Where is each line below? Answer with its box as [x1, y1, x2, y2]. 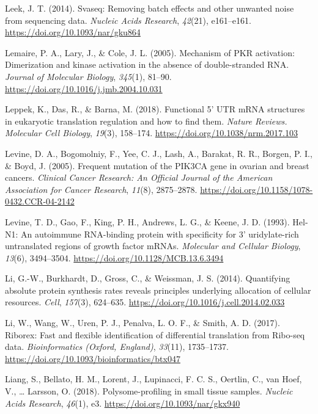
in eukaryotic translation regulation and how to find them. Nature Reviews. [5, 114, 287, 127]
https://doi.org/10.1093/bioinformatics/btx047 [5, 352, 180, 365]
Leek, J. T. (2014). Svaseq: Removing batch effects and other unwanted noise [5, 2, 294, 14]
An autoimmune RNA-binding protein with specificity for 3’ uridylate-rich [21, 227, 299, 240]
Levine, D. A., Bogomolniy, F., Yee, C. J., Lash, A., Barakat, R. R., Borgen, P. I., [5, 147, 312, 159]
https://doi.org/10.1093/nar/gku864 [5, 26, 141, 38]
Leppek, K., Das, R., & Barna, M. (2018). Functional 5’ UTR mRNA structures [5, 103, 305, 115]
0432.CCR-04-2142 [5, 195, 75, 208]
